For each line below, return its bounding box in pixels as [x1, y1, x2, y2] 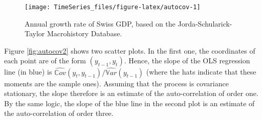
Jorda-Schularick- [178, 18, 232, 29]
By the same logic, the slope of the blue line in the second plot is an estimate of [4, 98, 255, 108]
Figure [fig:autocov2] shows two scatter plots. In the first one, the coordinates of [4, 45, 255, 56]
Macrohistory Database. [47, 28, 122, 39]
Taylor [25, 28, 45, 39]
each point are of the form [4, 55, 86, 66]
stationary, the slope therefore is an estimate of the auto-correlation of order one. [4, 88, 258, 99]
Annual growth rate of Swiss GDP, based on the [25, 18, 176, 29]
